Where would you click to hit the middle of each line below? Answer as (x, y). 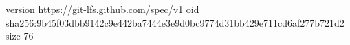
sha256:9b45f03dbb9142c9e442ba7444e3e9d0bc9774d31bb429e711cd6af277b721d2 (175, 22)
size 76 (20, 36)
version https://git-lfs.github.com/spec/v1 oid (102, 9)
